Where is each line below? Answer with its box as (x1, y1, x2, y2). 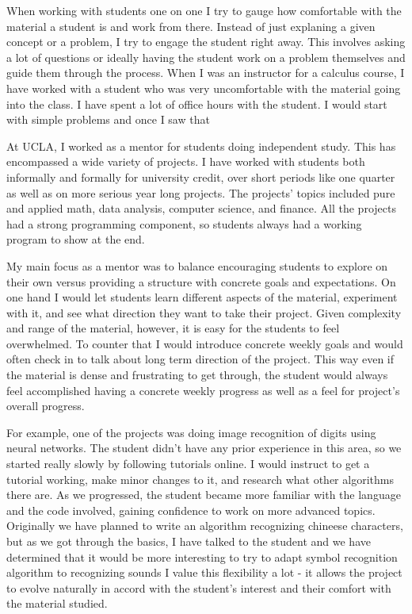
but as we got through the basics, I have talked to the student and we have (6, 533, 371, 549)
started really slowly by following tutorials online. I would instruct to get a (6, 455, 370, 472)
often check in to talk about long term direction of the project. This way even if (6, 351, 395, 367)
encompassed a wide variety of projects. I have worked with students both (6, 153, 365, 170)
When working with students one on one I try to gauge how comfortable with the (6, 2, 402, 18)
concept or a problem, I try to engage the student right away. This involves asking (6, 33, 406, 50)
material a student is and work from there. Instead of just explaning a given (6, 17, 376, 34)
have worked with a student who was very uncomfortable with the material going (6, 79, 401, 96)
